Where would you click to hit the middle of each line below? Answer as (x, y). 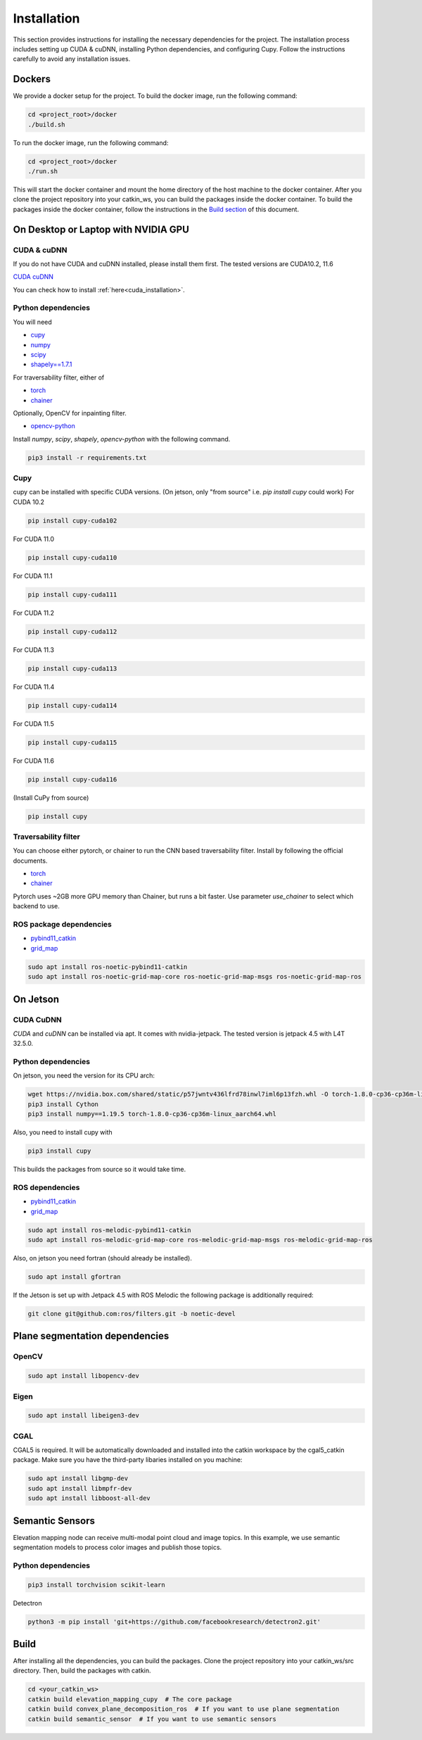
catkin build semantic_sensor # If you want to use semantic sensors (152, 1719)
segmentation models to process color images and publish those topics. (117, 1547)
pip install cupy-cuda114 (72, 705)
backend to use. (36, 906)
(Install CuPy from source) (51, 797)
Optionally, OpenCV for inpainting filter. (70, 413)
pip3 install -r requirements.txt (87, 457)
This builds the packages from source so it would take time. (100, 1170)
